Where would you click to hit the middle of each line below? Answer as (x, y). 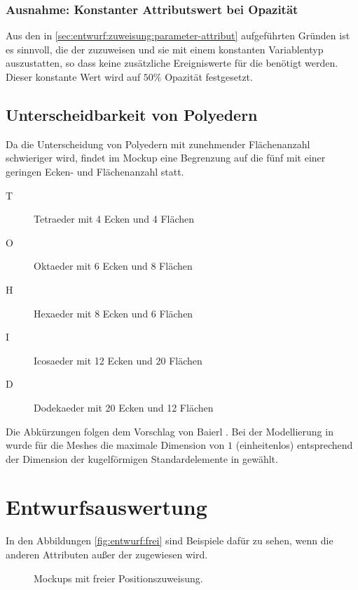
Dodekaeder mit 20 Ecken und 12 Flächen (124, 407)
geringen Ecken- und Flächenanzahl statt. (95, 171)
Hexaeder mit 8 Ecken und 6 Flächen (113, 313)
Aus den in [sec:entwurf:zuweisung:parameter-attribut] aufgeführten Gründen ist (178, 35)
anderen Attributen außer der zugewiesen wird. (107, 555)
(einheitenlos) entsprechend (294, 445)
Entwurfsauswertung (106, 507)
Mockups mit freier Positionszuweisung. (118, 578)
